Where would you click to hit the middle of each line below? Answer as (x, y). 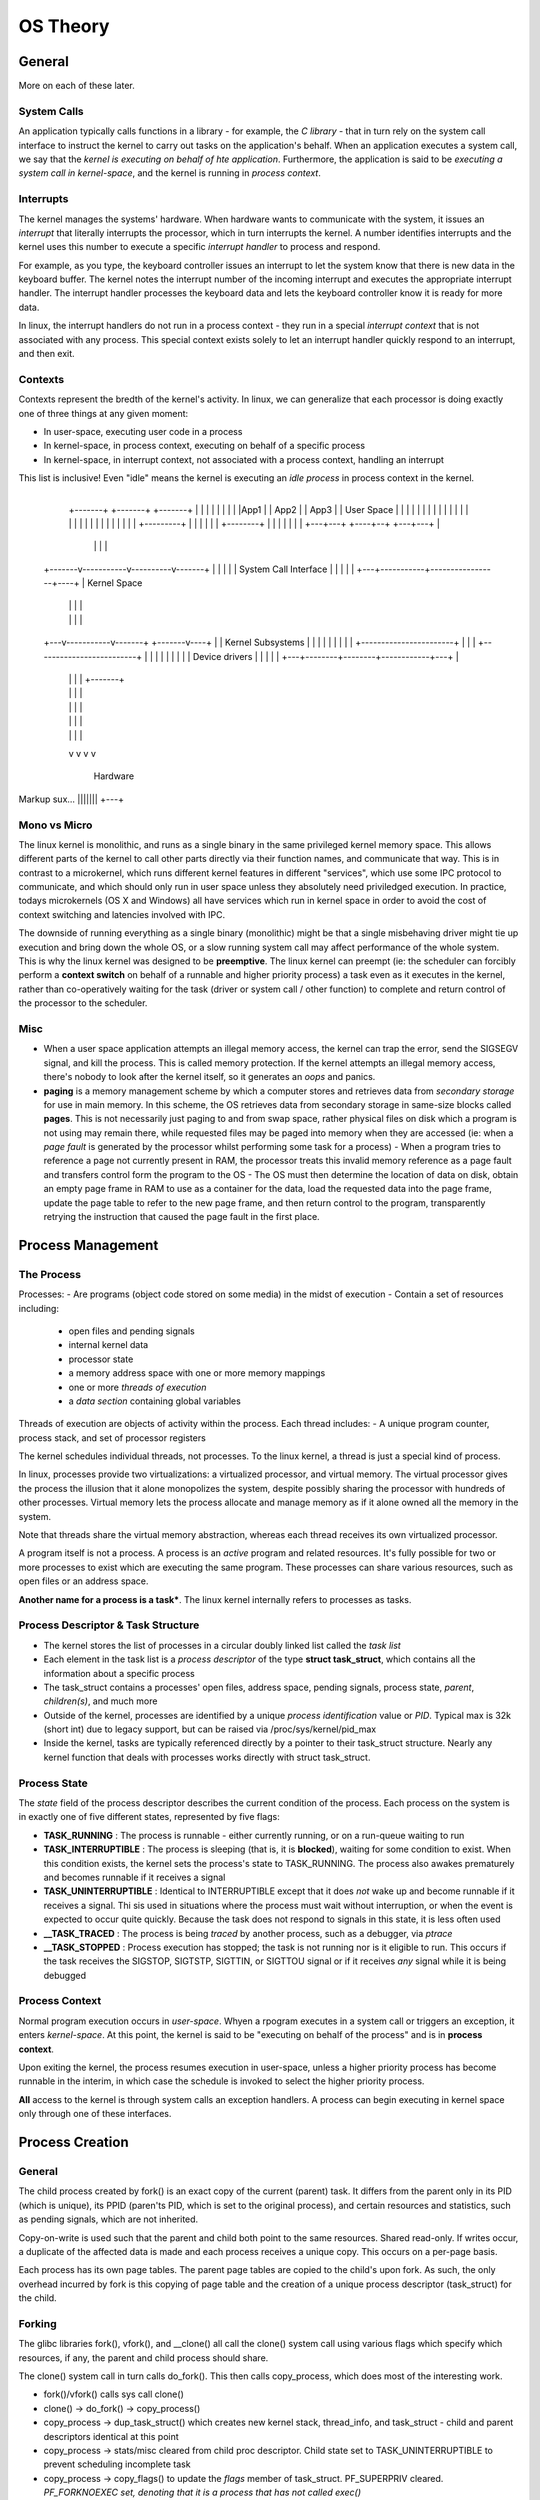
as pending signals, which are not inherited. (108, 2219)
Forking (37, 2323)
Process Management (88, 1245)
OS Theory (64, 26)
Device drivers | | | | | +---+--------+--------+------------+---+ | (325, 656)
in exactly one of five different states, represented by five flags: (149, 1817)
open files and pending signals (131, 1331)
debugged (65, 1975)
